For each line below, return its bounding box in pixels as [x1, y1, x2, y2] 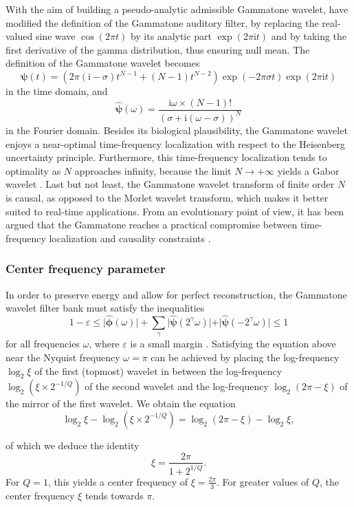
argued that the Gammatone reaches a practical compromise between [5, 217, 298, 232]
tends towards [85, 488, 144, 502]
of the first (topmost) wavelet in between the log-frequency [34, 363, 283, 378]
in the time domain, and [5, 83, 108, 98]
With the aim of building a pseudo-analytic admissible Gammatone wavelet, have [5, 2, 349, 16]
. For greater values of [217, 474, 309, 488]
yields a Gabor [277, 163, 340, 177]
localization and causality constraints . [49, 230, 211, 245]
